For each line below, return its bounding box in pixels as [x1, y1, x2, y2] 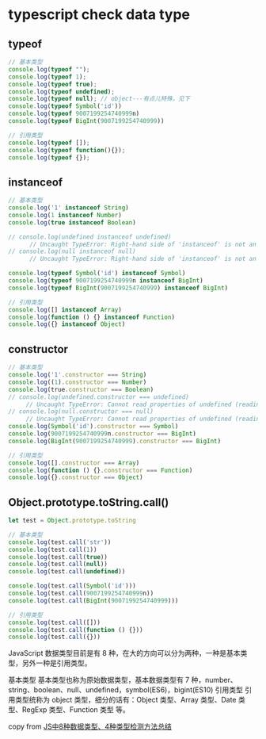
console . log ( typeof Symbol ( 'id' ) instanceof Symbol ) [8, 270, 186, 278]
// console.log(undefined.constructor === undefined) [8, 392, 190, 401]
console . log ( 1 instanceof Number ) [8, 211, 123, 219]
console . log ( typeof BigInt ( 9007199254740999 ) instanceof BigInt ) [8, 284, 228, 292]
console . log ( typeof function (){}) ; [8, 146, 126, 154]
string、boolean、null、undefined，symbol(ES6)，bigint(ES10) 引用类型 [8, 685, 244, 695]
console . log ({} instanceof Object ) [8, 320, 126, 328]
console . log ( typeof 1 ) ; [8, 73, 87, 81]
